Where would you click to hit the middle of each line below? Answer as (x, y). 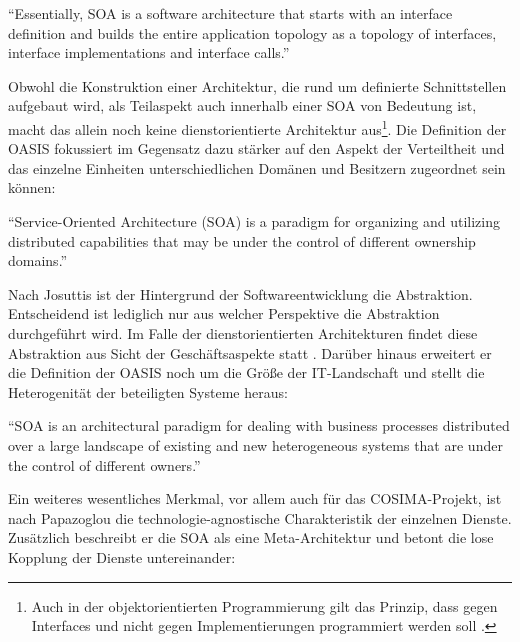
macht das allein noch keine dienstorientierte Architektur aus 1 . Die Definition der (257, 127)
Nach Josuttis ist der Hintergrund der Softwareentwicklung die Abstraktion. (240, 293)
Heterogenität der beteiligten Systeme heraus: (148, 391)
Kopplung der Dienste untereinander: (122, 556)
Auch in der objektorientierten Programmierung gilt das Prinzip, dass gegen (264, 605)
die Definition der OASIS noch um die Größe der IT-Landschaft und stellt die (246, 372)
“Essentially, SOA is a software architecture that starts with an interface (230, 13)
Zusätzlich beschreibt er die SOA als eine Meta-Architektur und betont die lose (251, 537)
